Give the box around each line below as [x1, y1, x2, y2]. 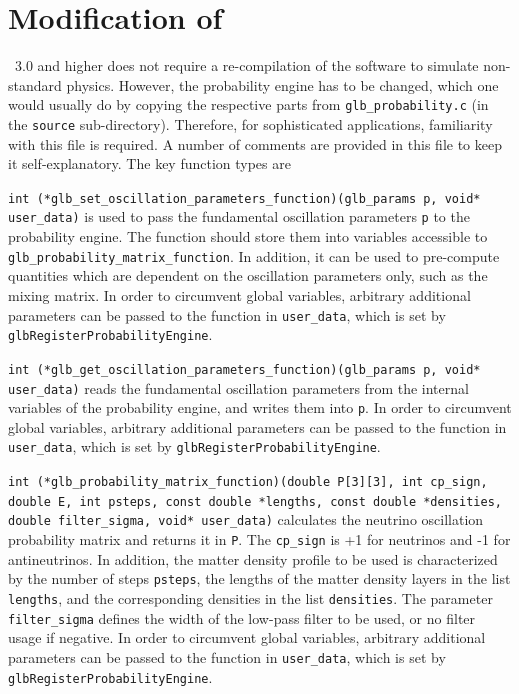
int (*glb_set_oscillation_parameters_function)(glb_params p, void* [8, 191, 481, 206]
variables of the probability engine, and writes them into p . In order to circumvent [8, 397, 512, 418]
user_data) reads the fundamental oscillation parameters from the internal [8, 377, 469, 398]
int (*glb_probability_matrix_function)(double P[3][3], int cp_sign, [8, 475, 488, 490]
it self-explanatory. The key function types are [8, 153, 291, 174]
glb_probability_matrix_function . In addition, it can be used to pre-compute [8, 245, 500, 266]
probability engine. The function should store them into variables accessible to [8, 226, 488, 247]
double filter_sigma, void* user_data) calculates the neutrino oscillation [8, 509, 484, 530]
